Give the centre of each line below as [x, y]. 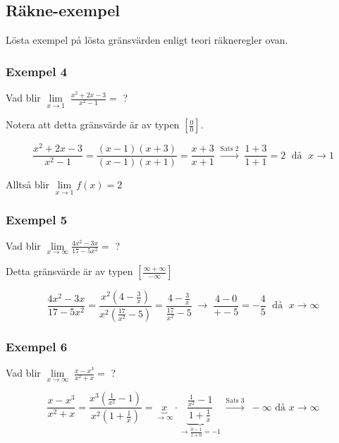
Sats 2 [229, 148]
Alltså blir [27, 184]
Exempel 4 [37, 71]
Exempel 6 [37, 346]
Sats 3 [235, 400]
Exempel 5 [37, 219]
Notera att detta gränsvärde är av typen [93, 125]
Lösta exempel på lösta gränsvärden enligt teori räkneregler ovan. [147, 40]
